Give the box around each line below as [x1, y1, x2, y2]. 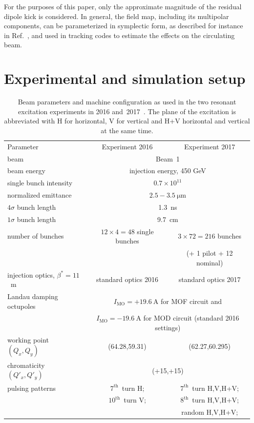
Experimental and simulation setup [4, 68, 246, 88]
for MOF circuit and [160, 296, 222, 306]
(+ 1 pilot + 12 [186, 248, 233, 258]
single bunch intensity [7, 178, 73, 188]
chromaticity [7, 360, 45, 370]
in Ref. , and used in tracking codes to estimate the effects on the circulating [4, 30, 235, 40]
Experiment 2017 [184, 141, 235, 151]
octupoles [7, 301, 36, 311]
